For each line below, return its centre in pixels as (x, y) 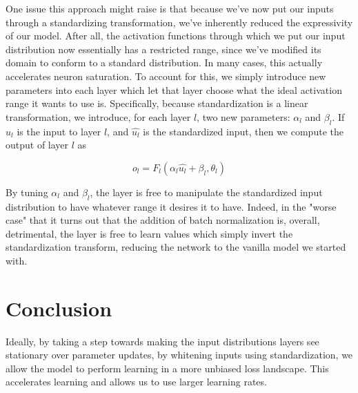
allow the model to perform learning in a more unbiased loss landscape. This (167, 368)
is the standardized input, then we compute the (243, 131)
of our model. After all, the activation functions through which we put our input (176, 36)
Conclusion (59, 308)
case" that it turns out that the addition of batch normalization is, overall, (163, 220)
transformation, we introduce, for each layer (98, 116)
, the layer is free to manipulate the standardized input (206, 192)
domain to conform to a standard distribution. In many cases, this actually (164, 63)
